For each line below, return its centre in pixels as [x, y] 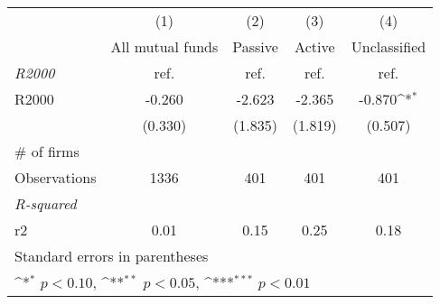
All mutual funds [164, 46]
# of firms [47, 151]
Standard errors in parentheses [112, 256]
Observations [56, 177]
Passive [255, 46]
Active [315, 46]
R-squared [46, 203]
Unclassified [389, 46]
